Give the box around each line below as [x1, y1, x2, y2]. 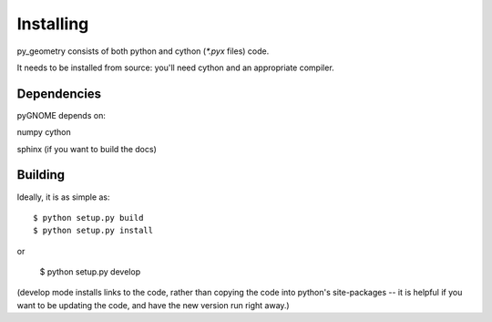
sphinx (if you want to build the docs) [16, 143, 157, 154]
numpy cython [16, 127, 72, 138]
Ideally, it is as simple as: [16, 192, 110, 203]
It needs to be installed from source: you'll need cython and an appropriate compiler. [16, 62, 334, 73]
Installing [16, 14, 89, 34]
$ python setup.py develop [39, 266, 141, 277]
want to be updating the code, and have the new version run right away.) [16, 299, 291, 310]
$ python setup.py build [33, 213, 144, 223]
